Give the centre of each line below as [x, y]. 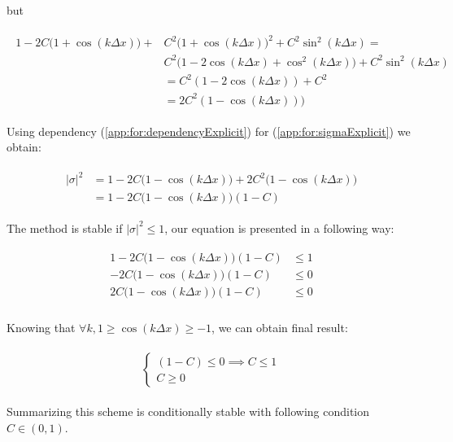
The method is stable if [65, 228]
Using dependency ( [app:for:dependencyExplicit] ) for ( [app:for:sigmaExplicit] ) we [209, 131]
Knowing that [41, 328]
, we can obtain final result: [280, 328]
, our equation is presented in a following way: [279, 228]
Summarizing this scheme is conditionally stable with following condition [188, 411]
